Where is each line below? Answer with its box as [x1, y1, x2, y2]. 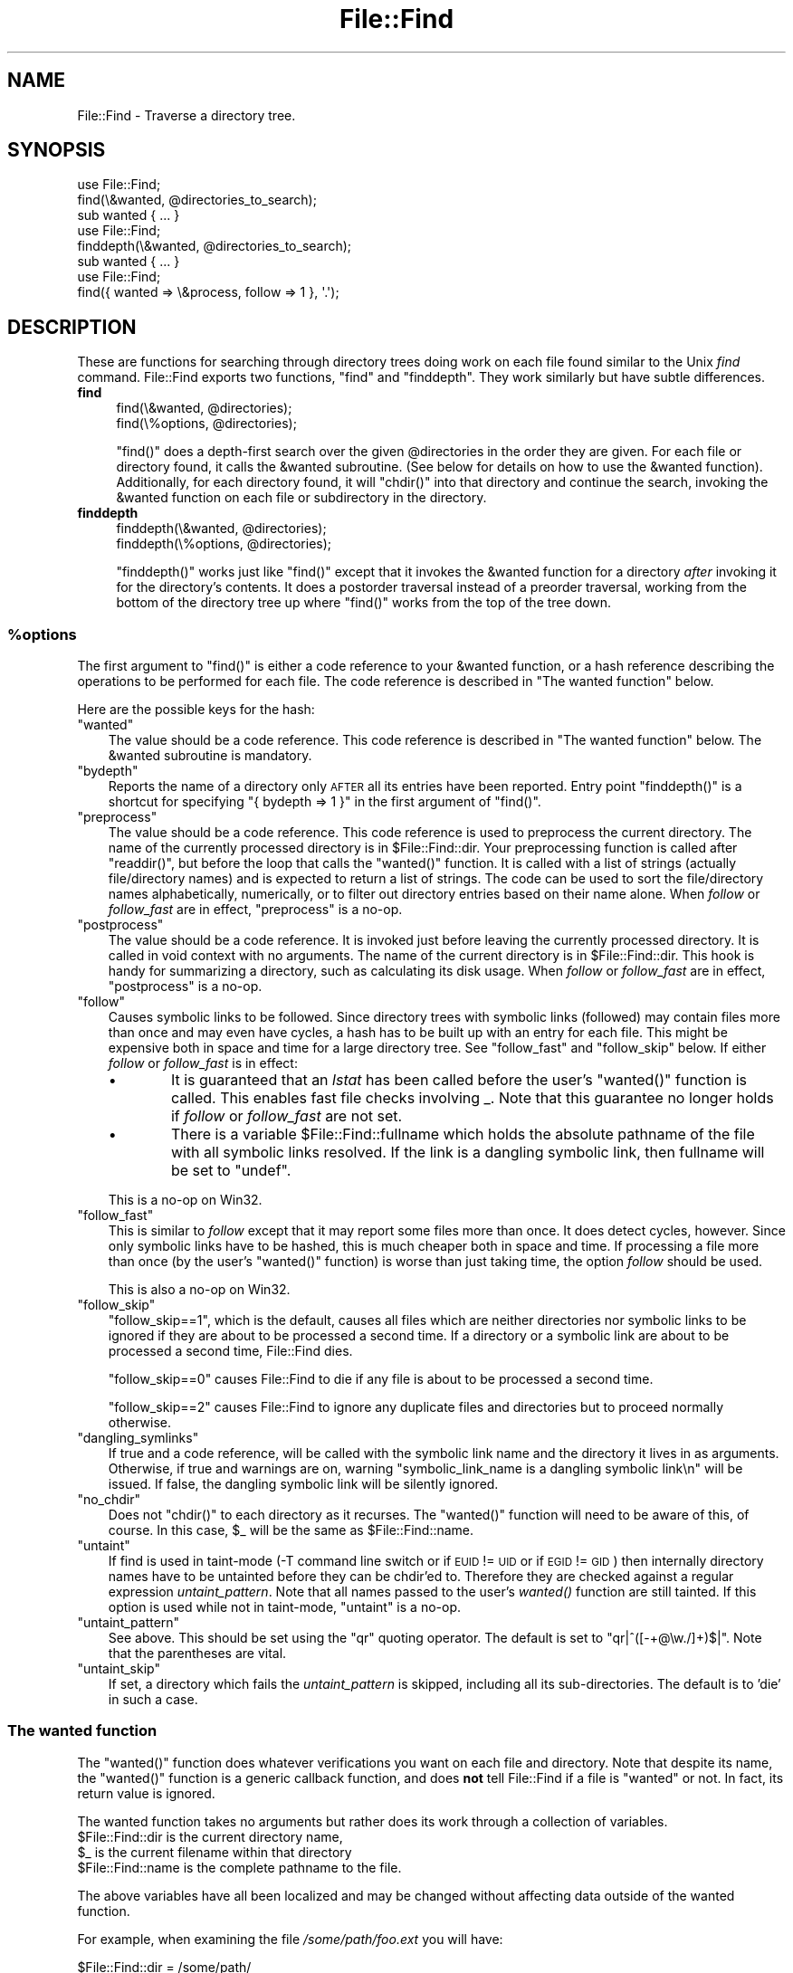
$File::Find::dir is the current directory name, [77, 1828, 343, 1844]
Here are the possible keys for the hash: [77, 701, 315, 718]
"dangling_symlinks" [77, 1430, 199, 1446]
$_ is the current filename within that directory [77, 1844, 352, 1860]
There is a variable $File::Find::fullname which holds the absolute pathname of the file [170, 1125, 755, 1144]
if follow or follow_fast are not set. [170, 1107, 403, 1126]
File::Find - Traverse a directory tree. [77, 107, 296, 123]
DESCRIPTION [7, 315, 137, 338]
